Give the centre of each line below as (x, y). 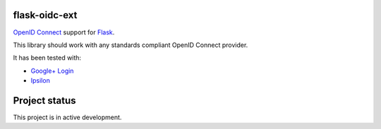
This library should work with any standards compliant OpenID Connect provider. (131, 45)
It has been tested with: (47, 58)
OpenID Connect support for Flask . (64, 32)
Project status (45, 101)
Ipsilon (41, 81)
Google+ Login (52, 71)
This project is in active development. (67, 117)
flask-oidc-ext (45, 15)
